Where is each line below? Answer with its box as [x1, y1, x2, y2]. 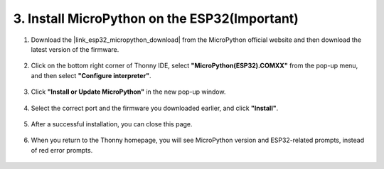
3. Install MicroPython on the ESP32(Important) [13, 11, 299, 26]
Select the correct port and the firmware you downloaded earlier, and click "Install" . [31, 104, 279, 112]
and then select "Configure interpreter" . [31, 71, 151, 80]
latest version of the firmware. [31, 45, 119, 53]
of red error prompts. [31, 146, 93, 154]
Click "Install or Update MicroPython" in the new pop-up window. [31, 87, 226, 96]
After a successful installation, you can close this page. [31, 119, 193, 128]
